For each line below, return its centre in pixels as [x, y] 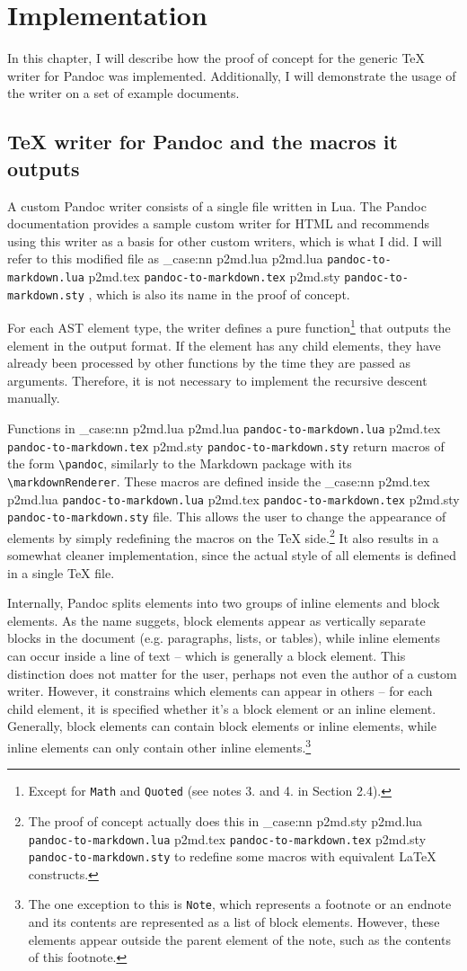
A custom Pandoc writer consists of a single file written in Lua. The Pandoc [217, 205]
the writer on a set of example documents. [123, 93]
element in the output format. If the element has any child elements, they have [224, 345]
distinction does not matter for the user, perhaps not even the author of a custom [232, 673]
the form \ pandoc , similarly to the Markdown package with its [180, 463]
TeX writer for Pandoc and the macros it [203, 142]
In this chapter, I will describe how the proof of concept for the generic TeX [216, 58]
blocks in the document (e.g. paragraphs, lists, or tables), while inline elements [224, 638]
